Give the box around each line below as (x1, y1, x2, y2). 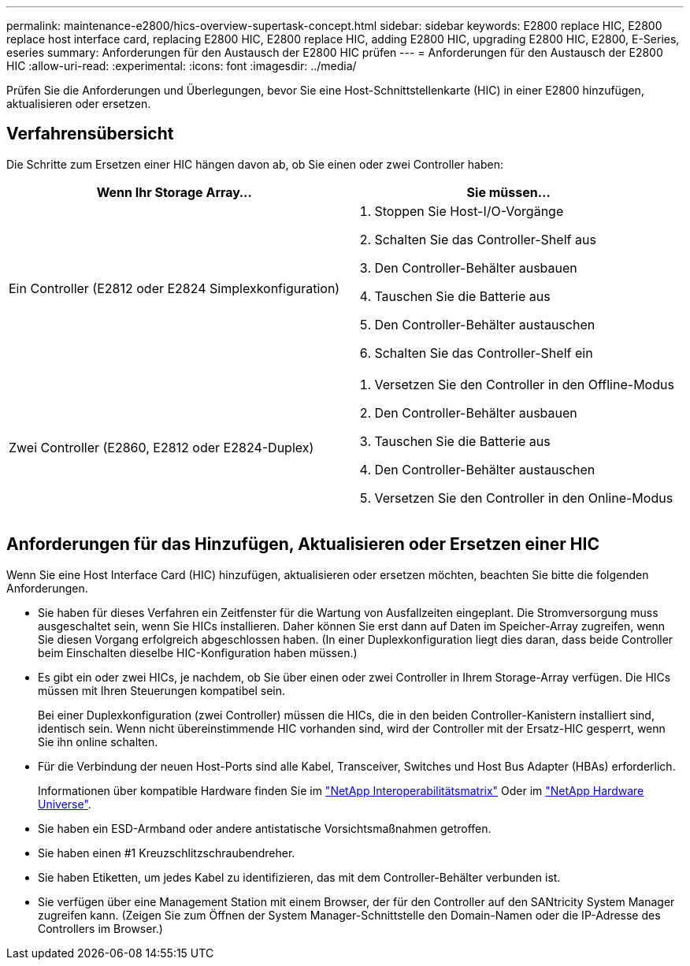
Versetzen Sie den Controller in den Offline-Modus (374, 376, 674, 392)
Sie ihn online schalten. (38, 734, 158, 749)
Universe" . (38, 797, 91, 811)
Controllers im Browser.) (38, 921, 163, 935)
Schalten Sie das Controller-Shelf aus (374, 231, 596, 247)
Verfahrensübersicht (6, 124, 174, 144)
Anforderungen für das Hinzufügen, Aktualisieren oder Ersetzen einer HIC (6, 534, 599, 555)
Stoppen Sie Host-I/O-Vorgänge (374, 202, 564, 219)
